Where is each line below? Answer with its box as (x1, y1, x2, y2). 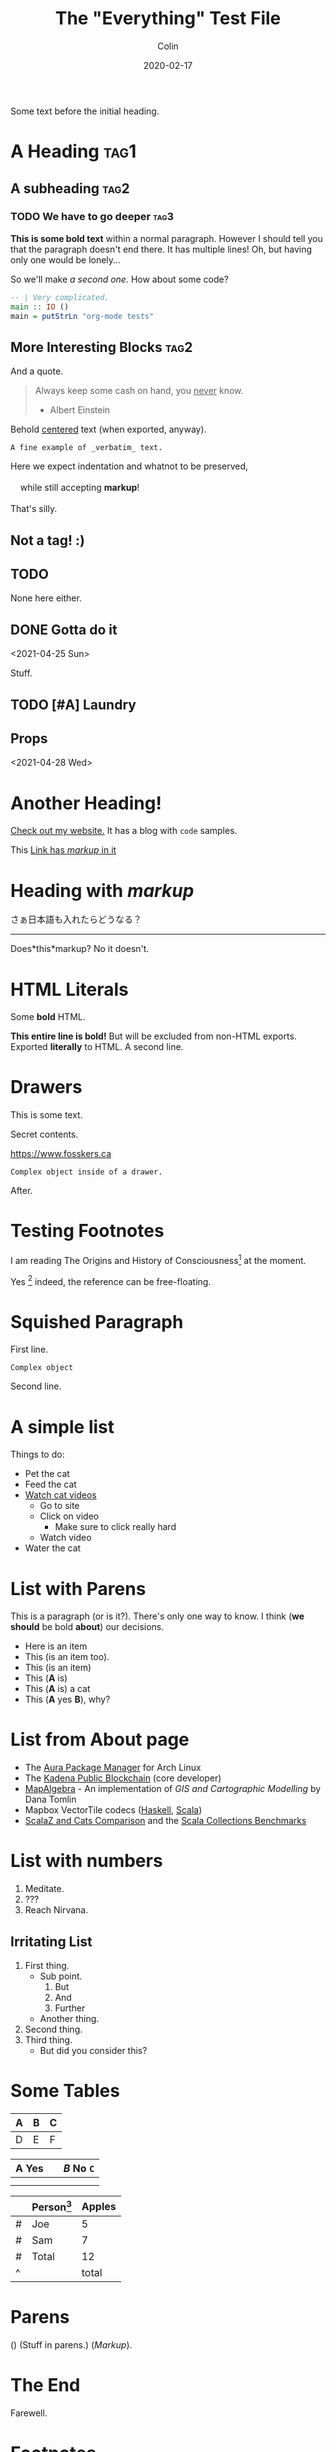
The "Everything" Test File (54, 7, 282, 30)
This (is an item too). (24, 1651, 110, 1663)
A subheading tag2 (10, 180, 130, 197)
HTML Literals (10, 978, 129, 1001)
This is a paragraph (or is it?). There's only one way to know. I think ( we (10, 1610, 305, 1622)
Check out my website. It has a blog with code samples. (10, 825, 238, 837)
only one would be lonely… (10, 253, 121, 266)
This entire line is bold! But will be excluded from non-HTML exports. (10, 1030, 297, 1042)
